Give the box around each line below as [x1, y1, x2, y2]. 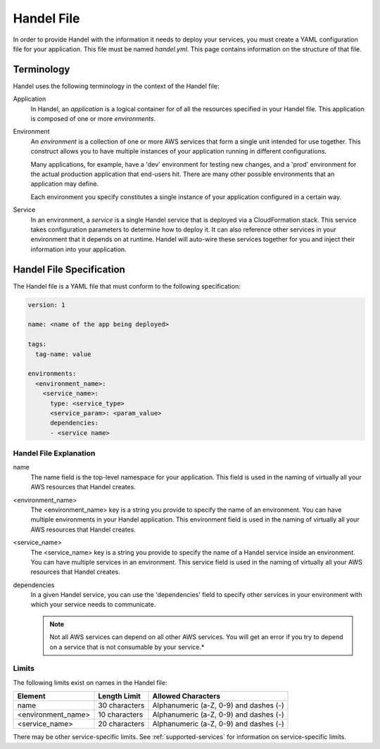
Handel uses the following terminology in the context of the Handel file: [13, 82, 220, 90]
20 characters [98, 719, 145, 729]
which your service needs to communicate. [30, 600, 156, 609]
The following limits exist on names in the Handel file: [13, 678, 167, 686]
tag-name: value [35, 350, 91, 358]
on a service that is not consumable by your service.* [49, 643, 205, 651]
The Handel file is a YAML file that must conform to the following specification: [13, 282, 241, 290]
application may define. [30, 180, 99, 188]
